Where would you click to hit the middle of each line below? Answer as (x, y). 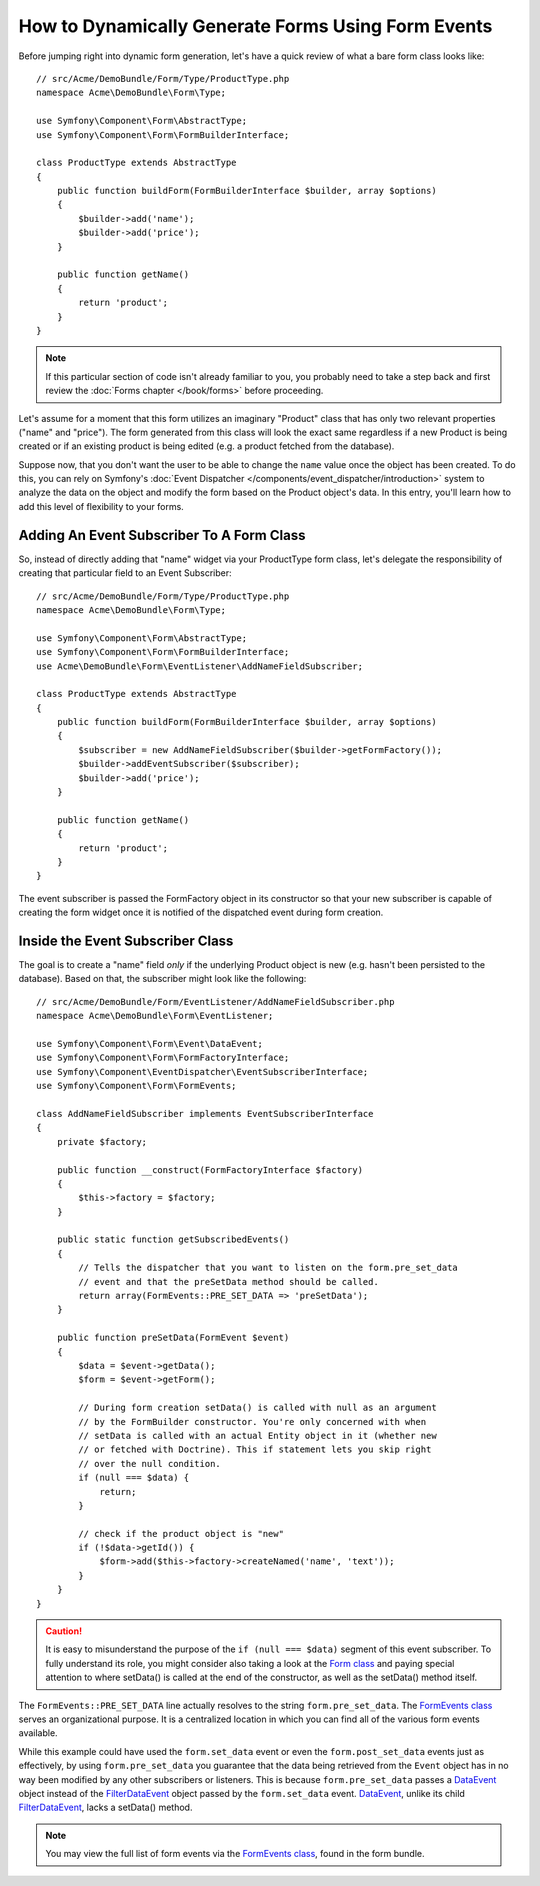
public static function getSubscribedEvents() (173, 1239)
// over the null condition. (150, 1463)
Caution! (64, 1631)
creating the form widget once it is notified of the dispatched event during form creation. (201, 912)
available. (38, 1733)
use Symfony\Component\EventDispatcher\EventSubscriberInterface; (202, 1071)
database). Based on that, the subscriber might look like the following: (162, 979)
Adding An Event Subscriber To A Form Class (162, 535)
